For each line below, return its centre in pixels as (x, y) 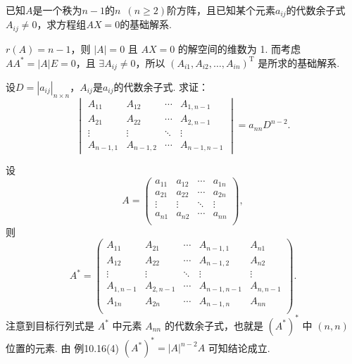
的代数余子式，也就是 (214, 325)
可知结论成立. (239, 347)
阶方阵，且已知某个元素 (221, 10)
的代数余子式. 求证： (161, 86)
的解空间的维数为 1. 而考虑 (239, 48)
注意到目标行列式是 (50, 325)
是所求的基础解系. (299, 62)
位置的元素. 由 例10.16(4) (63, 347)
